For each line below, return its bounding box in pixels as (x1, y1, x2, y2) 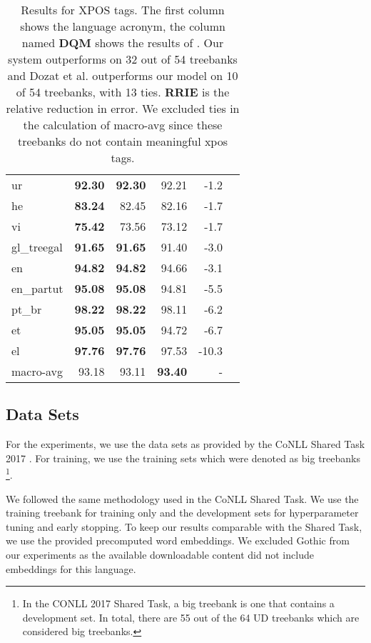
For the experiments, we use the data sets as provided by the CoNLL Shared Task (6, 437, 365, 452)
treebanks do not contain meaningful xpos (17, 133, 228, 149)
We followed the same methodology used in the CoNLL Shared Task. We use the (6, 491, 359, 506)
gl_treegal (11, 239, 63, 255)
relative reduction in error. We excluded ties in (6, 100, 240, 116)
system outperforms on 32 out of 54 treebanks (8, 51, 238, 67)
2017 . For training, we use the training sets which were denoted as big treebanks (6, 450, 360, 465)
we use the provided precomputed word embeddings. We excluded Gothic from (6, 533, 350, 548)
